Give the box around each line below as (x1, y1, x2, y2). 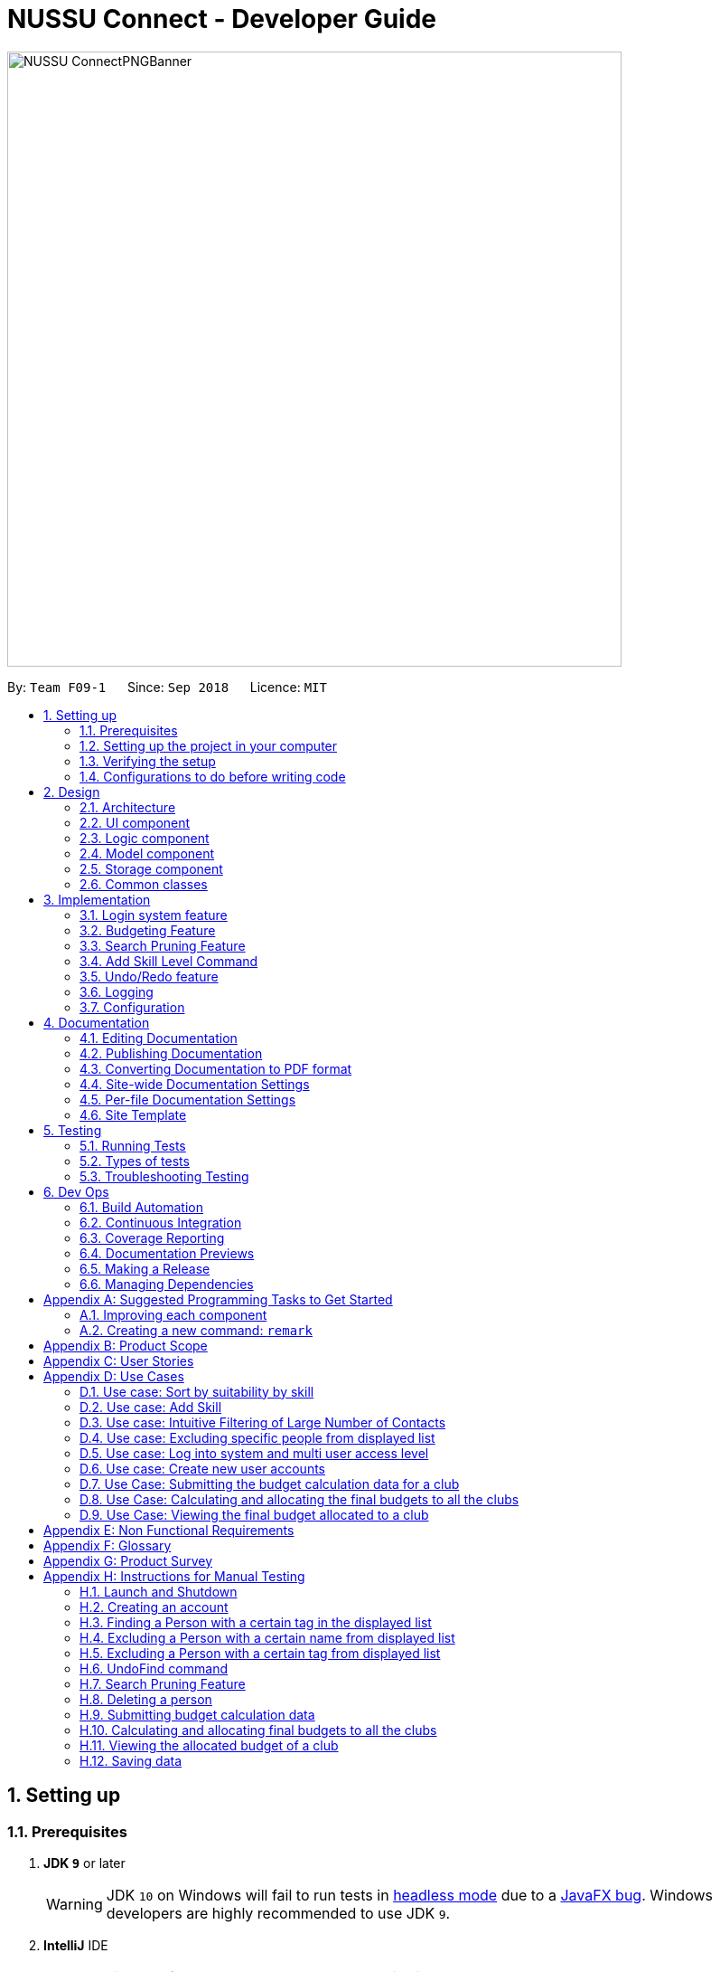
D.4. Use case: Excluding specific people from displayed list (79, 1429, 435, 1446)
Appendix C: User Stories (43, 1352, 194, 1369)
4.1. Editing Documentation (79, 1029, 238, 1046)
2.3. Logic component (79, 830, 210, 846)
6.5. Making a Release (79, 1260, 210, 1276)
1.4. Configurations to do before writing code (79, 768, 346, 784)
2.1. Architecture (79, 799, 176, 815)
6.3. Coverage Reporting (79, 1229, 225, 1246)
